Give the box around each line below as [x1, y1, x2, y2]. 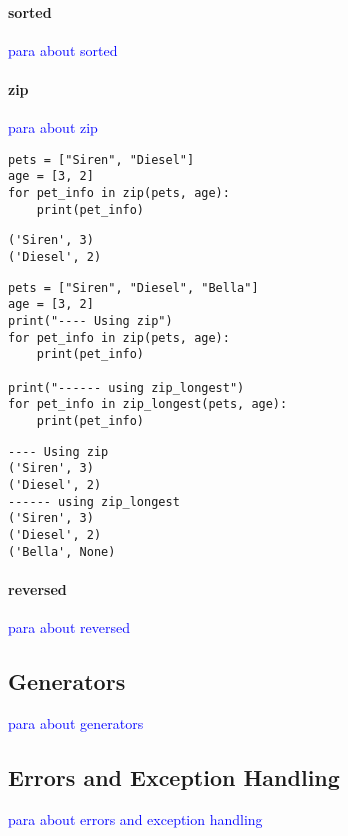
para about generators [8, 712, 144, 733]
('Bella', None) [8, 544, 116, 559]
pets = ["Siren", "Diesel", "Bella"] [8, 280, 259, 295]
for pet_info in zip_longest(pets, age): [8, 397, 288, 412]
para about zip [8, 117, 98, 138]
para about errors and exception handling [8, 808, 263, 829]
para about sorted [8, 39, 118, 60]
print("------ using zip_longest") [8, 380, 245, 395]
